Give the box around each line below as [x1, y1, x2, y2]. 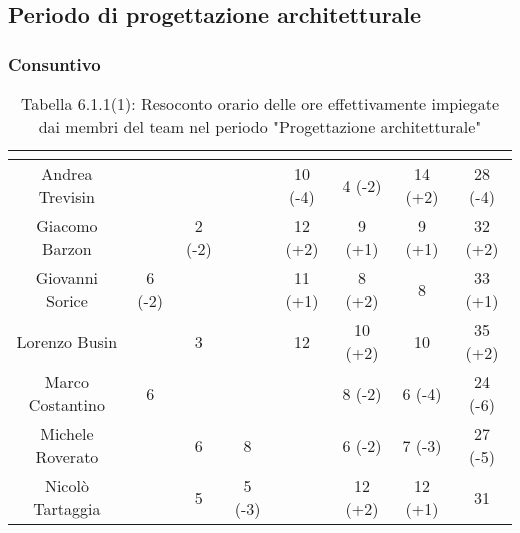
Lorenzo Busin [16, 329, 118, 353]
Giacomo [36, 214, 98, 237]
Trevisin [38, 185, 95, 208]
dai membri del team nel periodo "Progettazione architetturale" [38, 115, 482, 138]
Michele [40, 422, 94, 445]
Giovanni [35, 266, 99, 289]
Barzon [42, 237, 92, 260]
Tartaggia [33, 497, 101, 520]
